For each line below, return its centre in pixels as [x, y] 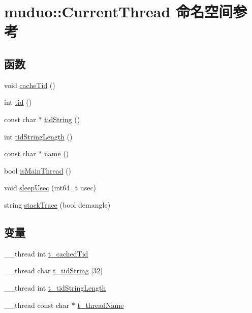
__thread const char [37, 305]
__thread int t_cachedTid [46, 253]
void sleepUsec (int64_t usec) [50, 188]
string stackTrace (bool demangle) [57, 204]
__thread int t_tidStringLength [55, 287]
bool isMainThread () [38, 170]
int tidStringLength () [38, 136]
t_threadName [101, 305]
